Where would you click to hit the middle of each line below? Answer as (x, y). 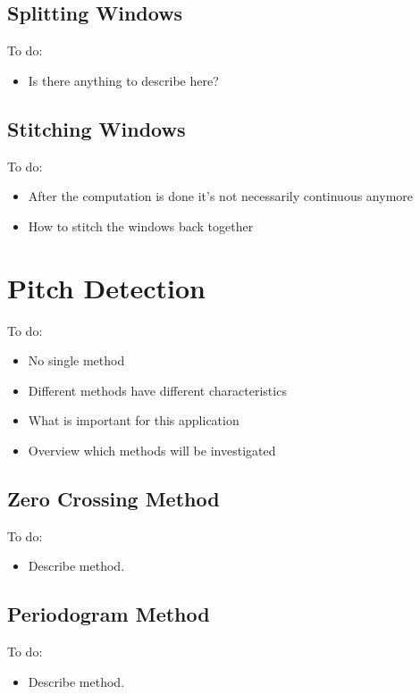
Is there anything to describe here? (123, 80)
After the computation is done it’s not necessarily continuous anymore (221, 196)
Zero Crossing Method (113, 498)
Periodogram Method (109, 614)
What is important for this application (134, 420)
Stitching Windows (97, 128)
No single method (76, 360)
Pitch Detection (106, 287)
